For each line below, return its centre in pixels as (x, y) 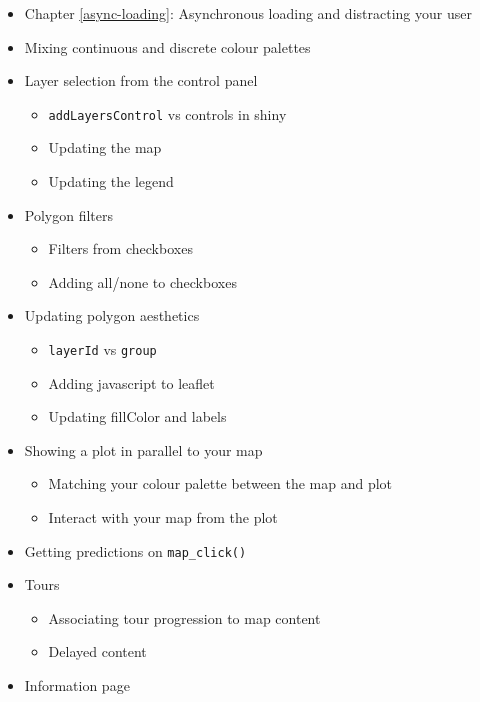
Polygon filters (69, 214)
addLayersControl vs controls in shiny (167, 113)
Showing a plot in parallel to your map (143, 449)
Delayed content (97, 651)
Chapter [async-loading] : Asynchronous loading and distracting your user (248, 13)
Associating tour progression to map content (184, 617)
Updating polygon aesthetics (112, 315)
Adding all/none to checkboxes (142, 281)
